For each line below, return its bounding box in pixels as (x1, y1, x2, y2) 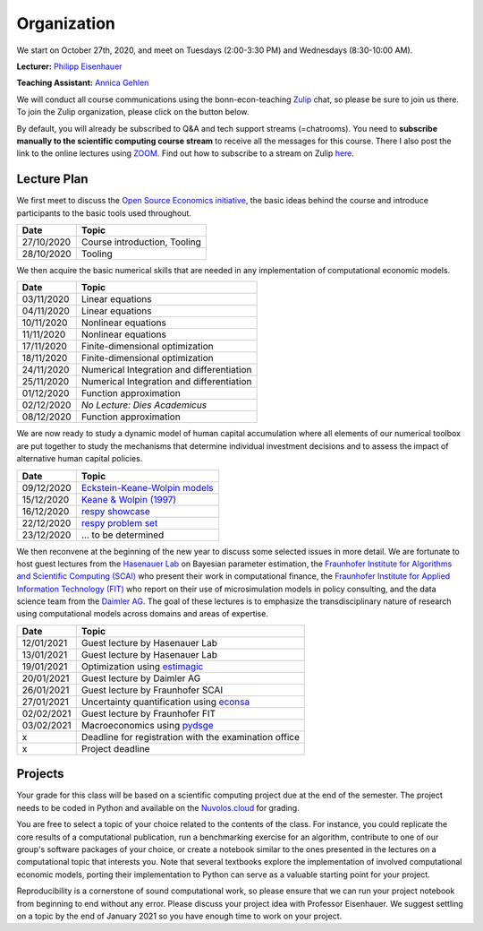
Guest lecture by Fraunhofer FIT (80, 707, 216, 720)
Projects (16, 766, 64, 781)
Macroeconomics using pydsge (80, 719, 214, 731)
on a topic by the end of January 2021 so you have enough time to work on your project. (16, 910, 343, 921)
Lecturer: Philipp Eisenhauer (16, 61, 123, 72)
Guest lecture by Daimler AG (80, 672, 201, 685)
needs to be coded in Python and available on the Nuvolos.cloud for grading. (16, 802, 300, 813)
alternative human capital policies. (16, 453, 143, 464)
